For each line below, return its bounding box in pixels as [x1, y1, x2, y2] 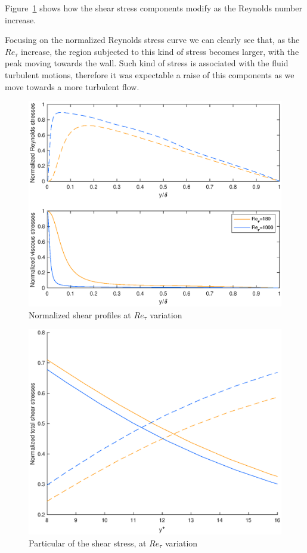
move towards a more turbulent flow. [5, 80, 139, 93]
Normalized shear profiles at [29, 308, 131, 321]
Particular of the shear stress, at [29, 536, 147, 549]
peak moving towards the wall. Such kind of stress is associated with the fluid [5, 57, 289, 69]
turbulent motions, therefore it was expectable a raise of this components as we [5, 68, 294, 81]
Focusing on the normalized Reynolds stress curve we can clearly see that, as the [5, 33, 300, 46]
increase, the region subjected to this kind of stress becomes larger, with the [20, 45, 299, 57]
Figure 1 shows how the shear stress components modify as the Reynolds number [5, 2, 302, 14]
